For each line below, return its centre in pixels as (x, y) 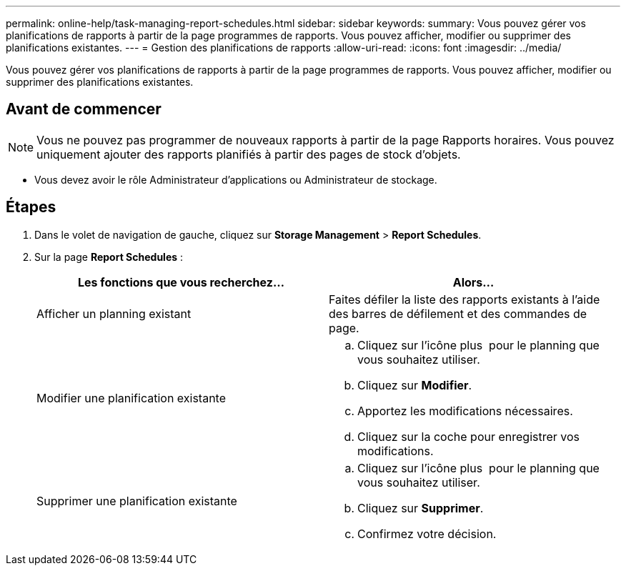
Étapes (31, 207)
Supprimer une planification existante (137, 501)
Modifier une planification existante (131, 398)
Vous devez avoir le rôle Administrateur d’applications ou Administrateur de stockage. (236, 179)
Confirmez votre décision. (427, 533)
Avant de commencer (84, 109)
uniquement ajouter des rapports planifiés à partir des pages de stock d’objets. (249, 154)
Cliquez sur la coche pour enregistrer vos (469, 436)
